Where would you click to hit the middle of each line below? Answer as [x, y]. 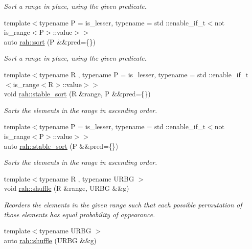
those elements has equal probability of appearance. [80, 214]
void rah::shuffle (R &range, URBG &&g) [67, 188]
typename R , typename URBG [87, 178]
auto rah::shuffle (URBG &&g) [50, 240]
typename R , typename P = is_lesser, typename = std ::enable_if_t [144, 74]
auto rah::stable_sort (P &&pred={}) [61, 146]
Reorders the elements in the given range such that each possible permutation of [123, 204]
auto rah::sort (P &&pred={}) [50, 41]
